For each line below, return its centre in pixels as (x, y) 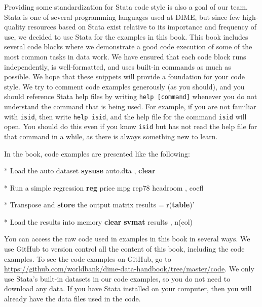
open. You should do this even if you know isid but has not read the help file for (131, 126)
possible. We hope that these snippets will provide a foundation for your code (124, 76)
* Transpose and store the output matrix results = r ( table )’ (99, 205)
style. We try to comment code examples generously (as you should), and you (124, 86)
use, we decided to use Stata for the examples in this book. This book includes (126, 36)
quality (15, 27)
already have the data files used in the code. (72, 299)
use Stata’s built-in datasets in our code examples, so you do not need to (117, 278)
